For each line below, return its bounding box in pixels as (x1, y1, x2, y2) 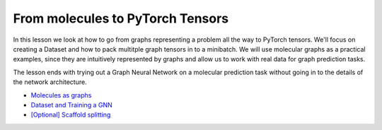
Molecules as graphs (30, 90, 92, 99)
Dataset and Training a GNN (30, 100, 112, 109)
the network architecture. (13, 78, 88, 86)
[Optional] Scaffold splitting (30, 110, 111, 119)
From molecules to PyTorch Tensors (13, 11, 229, 26)
